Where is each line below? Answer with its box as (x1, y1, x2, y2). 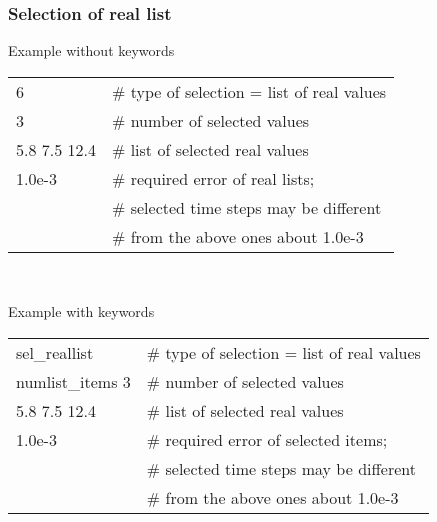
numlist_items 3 (16, 370, 131, 393)
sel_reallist (16, 341, 94, 364)
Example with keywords (8, 301, 155, 322)
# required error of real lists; (112, 166, 315, 190)
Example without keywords (8, 40, 175, 61)
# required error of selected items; (146, 428, 388, 451)
